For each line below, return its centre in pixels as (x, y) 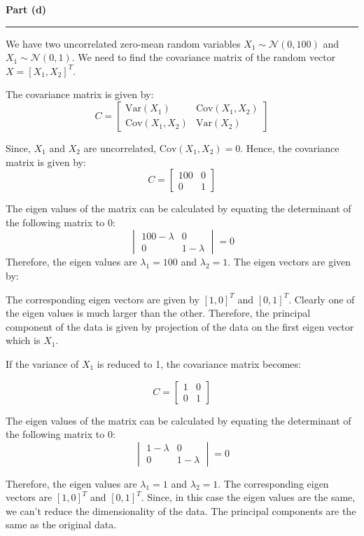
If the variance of (42, 363)
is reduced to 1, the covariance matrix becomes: (199, 363)
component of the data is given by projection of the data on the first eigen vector (180, 326)
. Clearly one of (322, 299)
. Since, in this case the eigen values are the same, (248, 497)
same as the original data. (61, 524)
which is (23, 340)
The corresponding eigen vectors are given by (103, 299)
